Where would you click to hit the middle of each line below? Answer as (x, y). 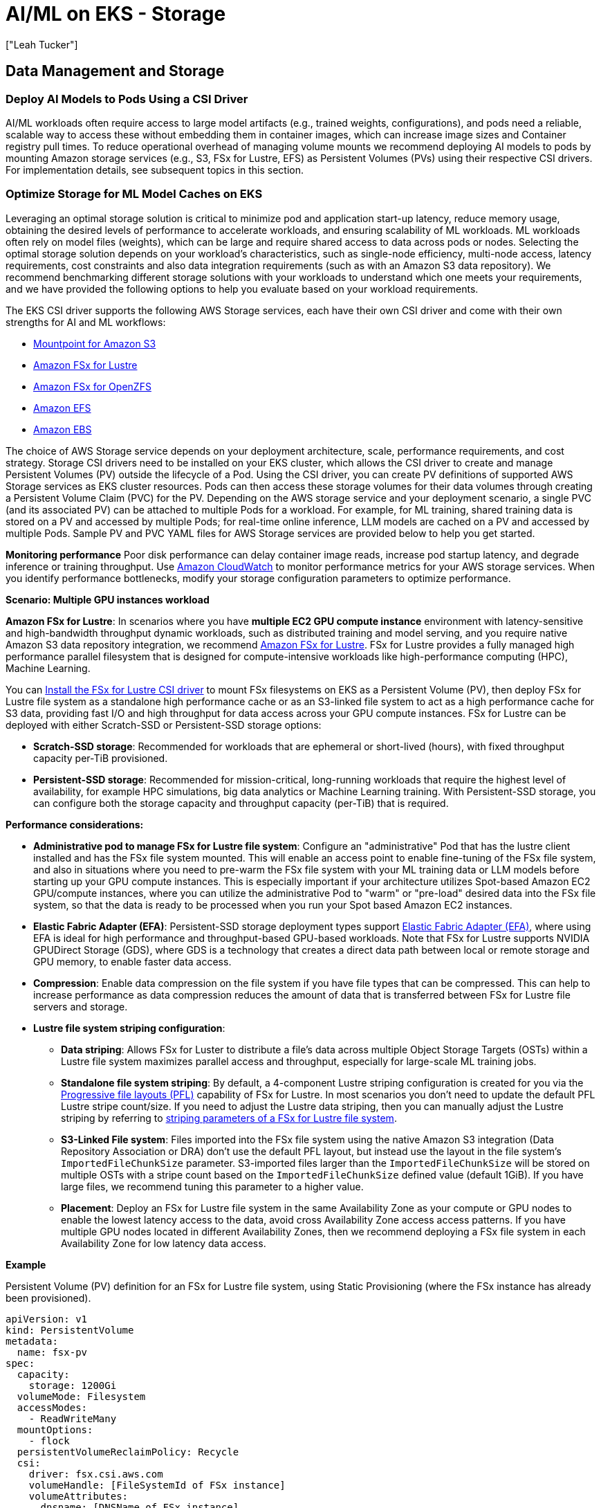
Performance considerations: (75, 824)
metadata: (32, 1341)
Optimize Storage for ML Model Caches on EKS (134, 194)
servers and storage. (81, 1006)
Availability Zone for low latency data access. (164, 1243)
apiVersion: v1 (47, 1319)
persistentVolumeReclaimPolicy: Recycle (128, 1452)
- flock (49, 1441)
